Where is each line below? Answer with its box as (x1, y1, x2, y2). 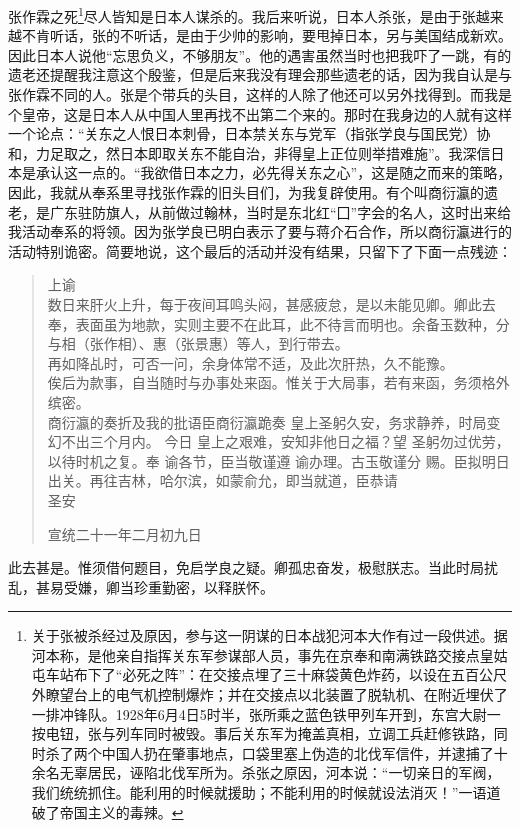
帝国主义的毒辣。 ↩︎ (59, 801, 184, 822)
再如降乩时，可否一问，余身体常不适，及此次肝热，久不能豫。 (47, 352, 454, 373)
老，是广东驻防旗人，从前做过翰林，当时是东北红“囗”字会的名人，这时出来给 (8, 201, 512, 222)
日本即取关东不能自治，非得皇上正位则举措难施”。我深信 (119, 142, 491, 163)
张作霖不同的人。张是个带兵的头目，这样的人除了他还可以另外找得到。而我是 (8, 84, 512, 105)
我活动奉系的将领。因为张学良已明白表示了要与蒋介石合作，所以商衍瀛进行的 (8, 221, 512, 242)
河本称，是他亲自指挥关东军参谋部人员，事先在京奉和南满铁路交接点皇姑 (31, 644, 508, 665)
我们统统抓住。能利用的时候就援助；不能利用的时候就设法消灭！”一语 (31, 782, 487, 803)
